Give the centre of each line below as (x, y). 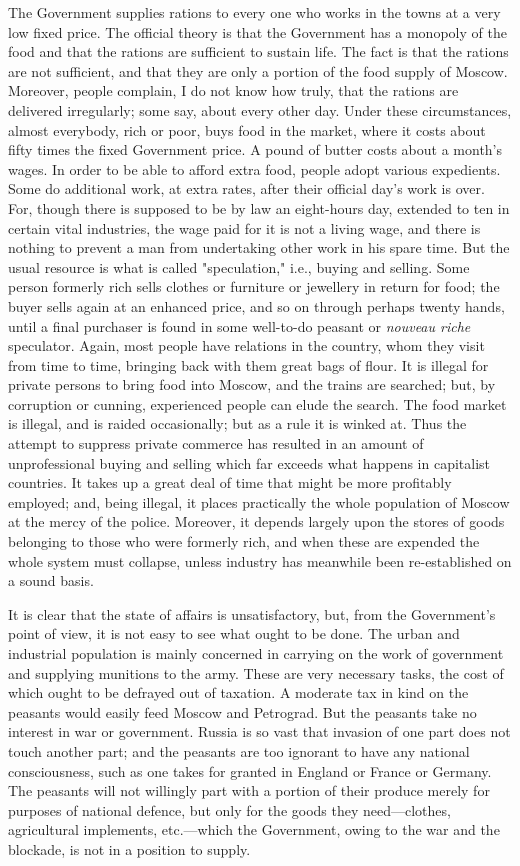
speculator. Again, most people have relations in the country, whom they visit (246, 345)
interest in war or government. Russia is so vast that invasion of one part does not (259, 731)
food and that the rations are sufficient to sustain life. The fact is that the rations (258, 51)
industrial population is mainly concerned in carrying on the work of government (256, 653)
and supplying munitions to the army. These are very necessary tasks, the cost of (256, 672)
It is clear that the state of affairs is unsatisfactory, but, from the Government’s (252, 613)
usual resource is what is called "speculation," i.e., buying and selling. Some (239, 266)
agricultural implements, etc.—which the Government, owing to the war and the (254, 829)
